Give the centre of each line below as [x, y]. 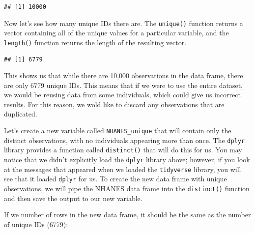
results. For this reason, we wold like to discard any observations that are [114, 104]
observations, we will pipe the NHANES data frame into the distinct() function [127, 188]
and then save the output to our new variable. [73, 198]
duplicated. [21, 114]
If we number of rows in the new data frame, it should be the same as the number [127, 215]
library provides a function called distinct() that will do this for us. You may [123, 150]
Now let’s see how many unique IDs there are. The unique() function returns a [124, 23]
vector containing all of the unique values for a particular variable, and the [116, 33]
